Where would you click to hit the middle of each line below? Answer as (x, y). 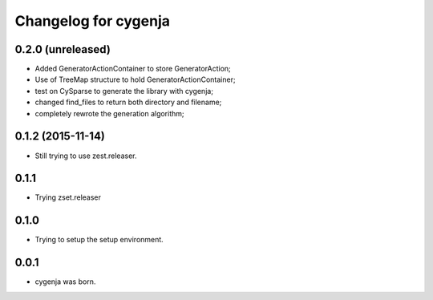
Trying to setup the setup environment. (99, 240)
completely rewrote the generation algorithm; (109, 113)
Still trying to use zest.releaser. (86, 156)
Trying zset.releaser (68, 197)
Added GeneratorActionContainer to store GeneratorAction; (133, 69)
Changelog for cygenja (92, 21)
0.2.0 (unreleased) (63, 49)
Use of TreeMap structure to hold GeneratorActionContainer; (135, 79)
